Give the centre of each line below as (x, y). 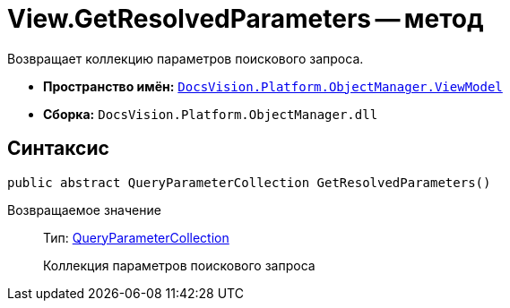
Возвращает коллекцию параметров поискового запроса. (186, 58)
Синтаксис (58, 149)
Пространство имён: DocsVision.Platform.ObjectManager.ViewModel (273, 86)
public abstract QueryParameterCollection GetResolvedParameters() (249, 182)
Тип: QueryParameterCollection (136, 237)
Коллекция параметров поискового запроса (179, 265)
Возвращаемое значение (84, 210)
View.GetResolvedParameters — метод (246, 19)
